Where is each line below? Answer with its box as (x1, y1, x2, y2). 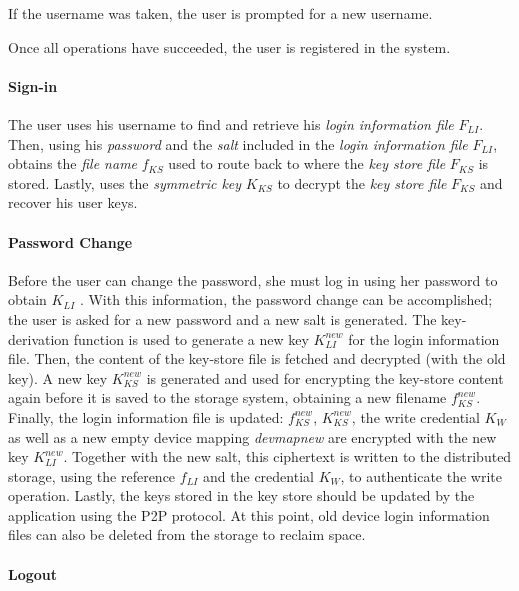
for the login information (348, 328, 500, 349)
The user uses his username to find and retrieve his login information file (8, 113, 454, 134)
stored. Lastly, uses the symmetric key (8, 172, 242, 193)
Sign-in (8, 75, 58, 96)
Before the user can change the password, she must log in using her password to (8, 269, 498, 290)
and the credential (203, 465, 314, 486)
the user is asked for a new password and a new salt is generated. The (8, 308, 437, 329)
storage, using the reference (8, 465, 176, 486)
